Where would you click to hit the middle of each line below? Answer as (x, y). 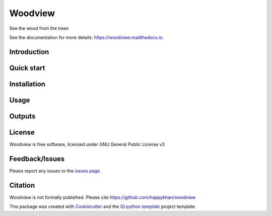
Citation (22, 185)
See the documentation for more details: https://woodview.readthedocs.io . (86, 37)
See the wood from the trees (39, 28)
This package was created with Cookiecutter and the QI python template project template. (103, 206)
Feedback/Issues (37, 159)
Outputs (22, 116)
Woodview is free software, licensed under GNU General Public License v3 (87, 144)
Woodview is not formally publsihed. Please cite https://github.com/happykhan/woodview (103, 197)
